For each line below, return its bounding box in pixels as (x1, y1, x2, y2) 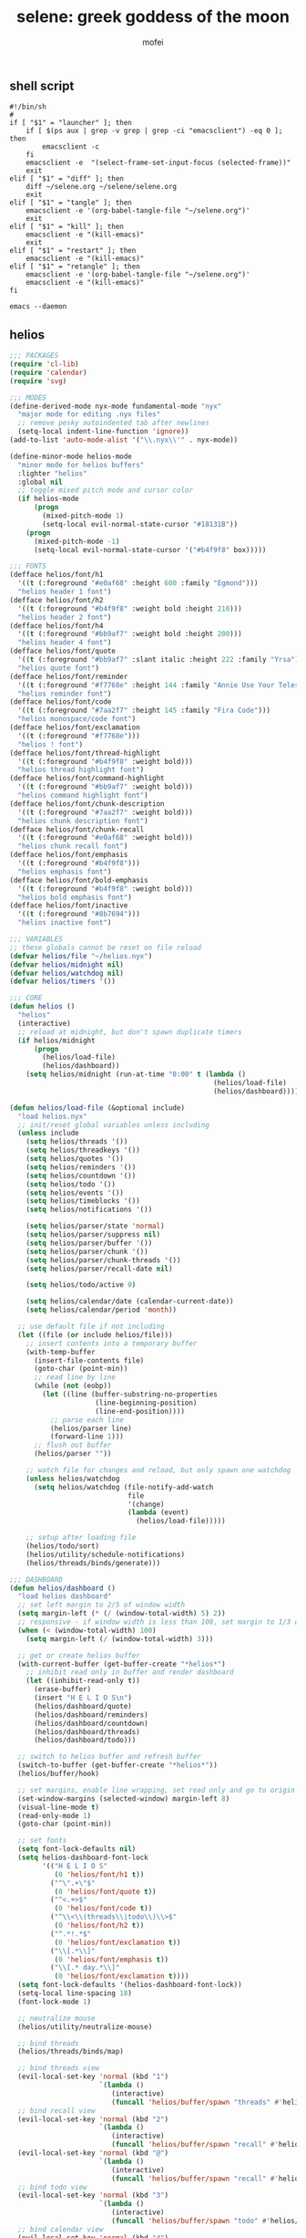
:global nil (17, 477, 64, 486)
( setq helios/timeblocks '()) (25, 1197, 141, 1206)
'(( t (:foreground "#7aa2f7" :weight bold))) (17, 808, 194, 817)
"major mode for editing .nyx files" (17, 410, 161, 419)
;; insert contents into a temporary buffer (25, 1339, 198, 1348)
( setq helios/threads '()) (25, 1137, 128, 1146)
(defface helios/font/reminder (9, 672, 128, 681)
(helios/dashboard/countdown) (33, 1719, 148, 1728)
